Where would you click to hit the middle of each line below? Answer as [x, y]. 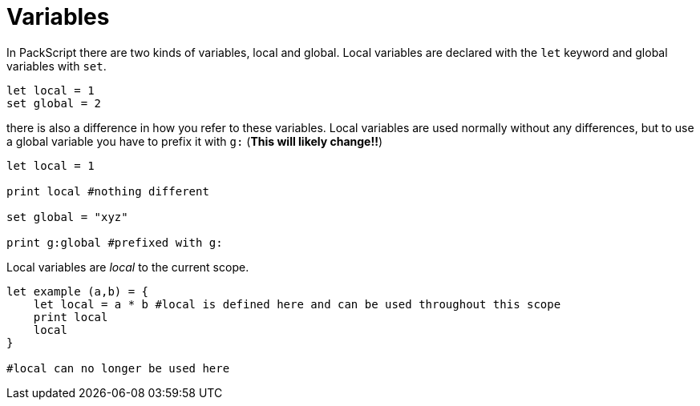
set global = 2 [54, 103]
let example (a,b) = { [78, 291]
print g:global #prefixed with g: [115, 242]
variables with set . [57, 66]
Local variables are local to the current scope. [128, 267]
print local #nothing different [108, 191]
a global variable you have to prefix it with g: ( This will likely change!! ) [195, 141]
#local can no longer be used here [118, 368]
